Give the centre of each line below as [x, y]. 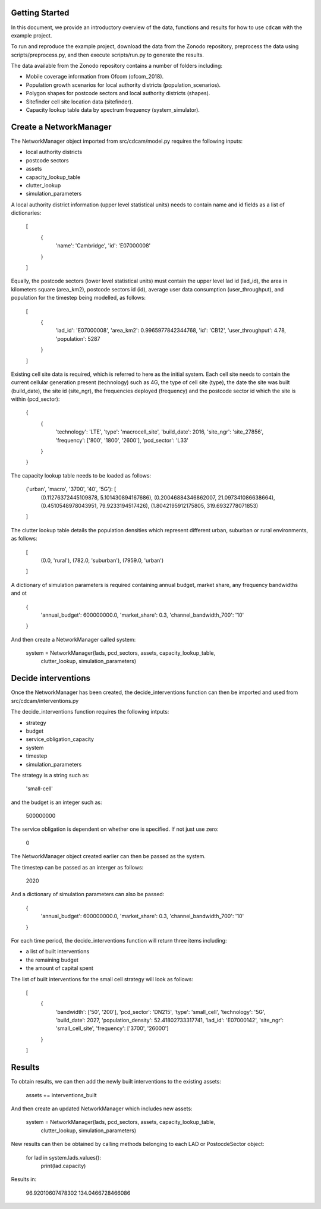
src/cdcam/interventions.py [45, 701]
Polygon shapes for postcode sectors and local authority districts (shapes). [118, 93]
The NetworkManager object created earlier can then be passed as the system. [108, 856]
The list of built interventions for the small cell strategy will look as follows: [102, 979]
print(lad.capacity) [63, 1166]
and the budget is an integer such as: [56, 802]
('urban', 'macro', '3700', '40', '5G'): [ [71, 489]
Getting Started [40, 13]
